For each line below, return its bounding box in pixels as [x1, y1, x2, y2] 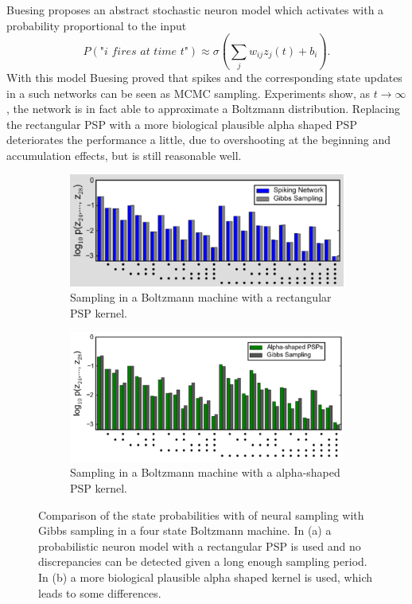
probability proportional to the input [6, 17, 187, 33]
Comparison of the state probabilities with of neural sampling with [38, 506, 364, 523]
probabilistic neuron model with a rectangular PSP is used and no [38, 537, 361, 554]
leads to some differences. [38, 584, 161, 601]
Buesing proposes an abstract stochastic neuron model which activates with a [6, 2, 384, 18]
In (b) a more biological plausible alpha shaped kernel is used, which [38, 568, 373, 585]
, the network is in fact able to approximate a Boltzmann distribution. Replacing [6, 100, 400, 117]
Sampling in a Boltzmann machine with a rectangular [70, 289, 332, 306]
